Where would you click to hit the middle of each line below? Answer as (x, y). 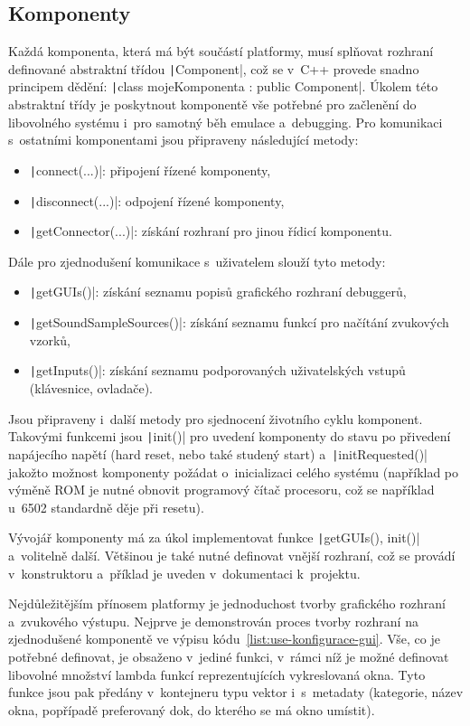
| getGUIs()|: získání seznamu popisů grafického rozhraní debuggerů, (218, 292)
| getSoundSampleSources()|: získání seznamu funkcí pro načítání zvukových (239, 322)
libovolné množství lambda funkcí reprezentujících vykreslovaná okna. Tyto (217, 674)
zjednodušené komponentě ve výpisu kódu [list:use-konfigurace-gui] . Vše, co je (224, 639)
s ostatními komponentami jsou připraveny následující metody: (183, 140)
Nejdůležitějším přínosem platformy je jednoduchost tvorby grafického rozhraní (227, 603)
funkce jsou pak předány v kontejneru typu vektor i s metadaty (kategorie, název (236, 692)
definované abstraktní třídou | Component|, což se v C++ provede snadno (214, 68)
